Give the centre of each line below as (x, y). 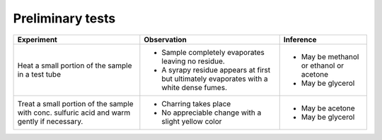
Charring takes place (196, 103)
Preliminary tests (64, 18)
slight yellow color (192, 121)
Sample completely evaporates (213, 52)
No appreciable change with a (212, 113)
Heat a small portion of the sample (75, 65)
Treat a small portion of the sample (75, 103)
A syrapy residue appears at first (216, 70)
